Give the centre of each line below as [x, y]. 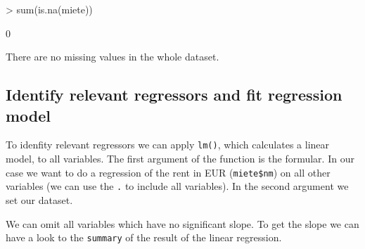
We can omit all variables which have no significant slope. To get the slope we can [182, 223]
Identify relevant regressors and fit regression [174, 95]
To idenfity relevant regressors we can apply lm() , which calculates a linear [168, 145]
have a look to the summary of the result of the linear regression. [144, 237]
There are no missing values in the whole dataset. [113, 57]
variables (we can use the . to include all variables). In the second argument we [177, 186]
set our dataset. [39, 199]
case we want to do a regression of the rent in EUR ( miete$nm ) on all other [168, 172]
